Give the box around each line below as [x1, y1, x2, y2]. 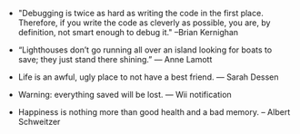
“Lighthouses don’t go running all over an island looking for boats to [17, 44, 273, 55]
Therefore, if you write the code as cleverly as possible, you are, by [17, 17, 271, 28]
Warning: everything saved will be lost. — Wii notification [17, 90, 232, 100]
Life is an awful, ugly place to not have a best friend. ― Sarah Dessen [17, 72, 279, 82]
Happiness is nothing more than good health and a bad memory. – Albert [17, 107, 291, 117]
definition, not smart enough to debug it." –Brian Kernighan [17, 27, 239, 37]
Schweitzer [17, 117, 61, 127]
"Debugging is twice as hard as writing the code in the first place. [17, 8, 264, 18]
